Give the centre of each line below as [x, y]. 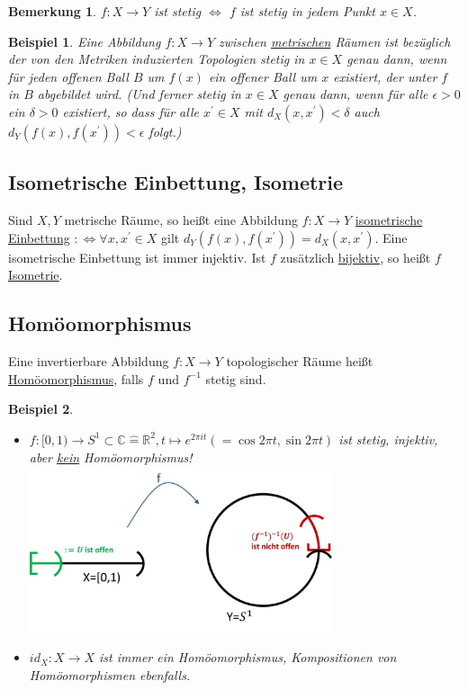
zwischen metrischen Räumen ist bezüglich [335, 41]
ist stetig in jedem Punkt [307, 11]
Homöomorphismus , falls [76, 378]
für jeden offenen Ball [68, 76]
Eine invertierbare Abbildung [89, 361]
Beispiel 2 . [41, 409]
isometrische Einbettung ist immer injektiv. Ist [137, 257]
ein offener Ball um [263, 76]
